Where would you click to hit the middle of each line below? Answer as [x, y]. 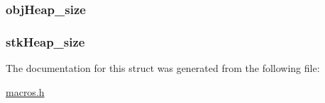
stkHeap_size [45, 41]
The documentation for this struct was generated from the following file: [163, 68]
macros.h [25, 91]
